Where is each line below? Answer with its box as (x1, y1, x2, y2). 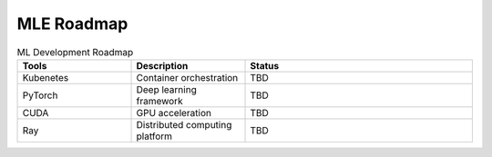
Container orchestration (136, 71, 239, 83)
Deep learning (136, 83, 198, 95)
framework (136, 94, 183, 107)
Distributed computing (136, 118, 232, 131)
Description (136, 59, 189, 72)
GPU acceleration (136, 106, 212, 119)
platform (136, 130, 173, 142)
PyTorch (22, 89, 58, 102)
